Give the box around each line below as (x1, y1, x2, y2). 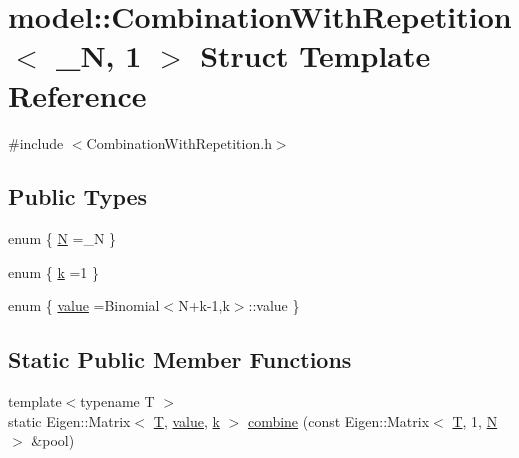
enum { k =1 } (8, 261, 100, 282)
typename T (80, 391, 155, 412)
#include (8, 132, 64, 153)
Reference (8, 74, 147, 115)
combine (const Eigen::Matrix (247, 410, 430, 431)
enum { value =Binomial (8, 295, 160, 316)
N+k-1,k (178, 295, 230, 316)
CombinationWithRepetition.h (86, 132, 272, 153)
